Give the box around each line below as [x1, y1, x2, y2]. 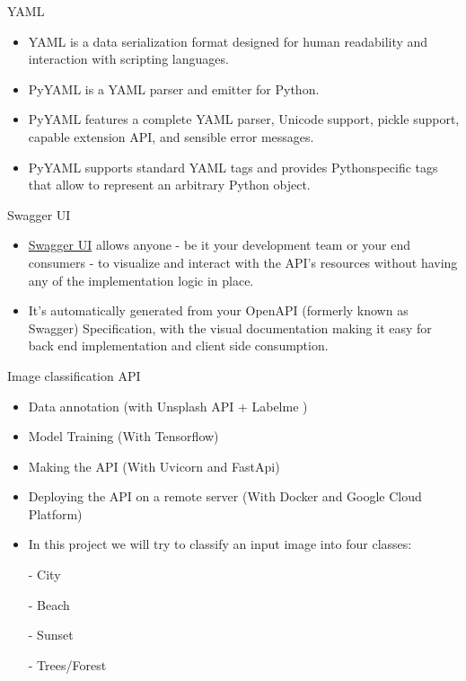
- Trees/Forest [28, 655, 107, 674]
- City [28, 565, 61, 584]
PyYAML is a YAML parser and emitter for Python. [28, 79, 320, 98]
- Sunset [28, 625, 74, 644]
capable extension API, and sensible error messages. [28, 127, 314, 146]
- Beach [28, 595, 70, 614]
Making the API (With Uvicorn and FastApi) [28, 456, 280, 475]
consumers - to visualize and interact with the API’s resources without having [28, 252, 458, 271]
